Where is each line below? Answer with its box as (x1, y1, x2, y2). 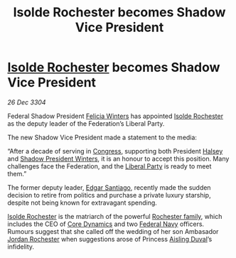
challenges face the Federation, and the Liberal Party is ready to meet (7, 161, 212, 171)
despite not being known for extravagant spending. (7, 198, 158, 207)
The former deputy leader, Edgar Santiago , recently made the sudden (7, 183, 211, 192)
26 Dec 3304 (7, 97, 46, 107)
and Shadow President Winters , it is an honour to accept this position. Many (7, 154, 230, 163)
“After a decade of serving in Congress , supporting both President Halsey (7, 146, 223, 155)
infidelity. (7, 242, 34, 251)
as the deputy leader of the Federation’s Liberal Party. (7, 119, 165, 128)
